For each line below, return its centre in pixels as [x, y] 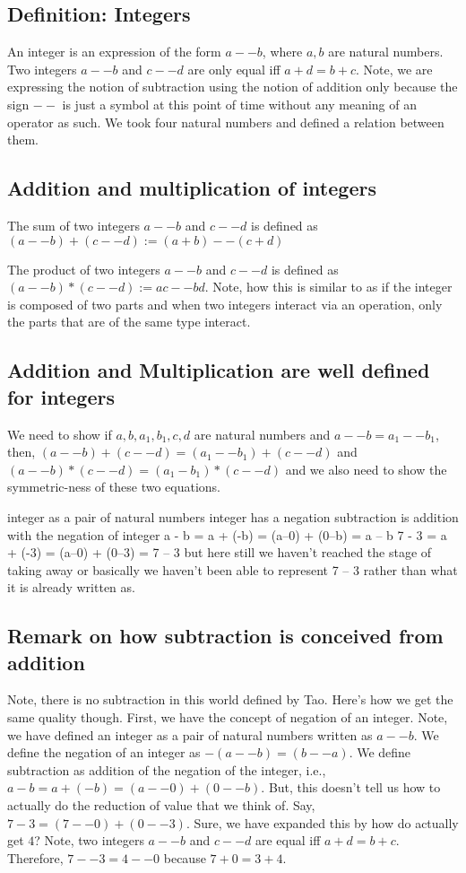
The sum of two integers [73, 225]
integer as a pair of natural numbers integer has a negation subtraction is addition [233, 516]
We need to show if [60, 434]
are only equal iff [234, 69]
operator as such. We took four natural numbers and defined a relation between [226, 122]
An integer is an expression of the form [114, 52]
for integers [61, 396]
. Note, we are [394, 69]
